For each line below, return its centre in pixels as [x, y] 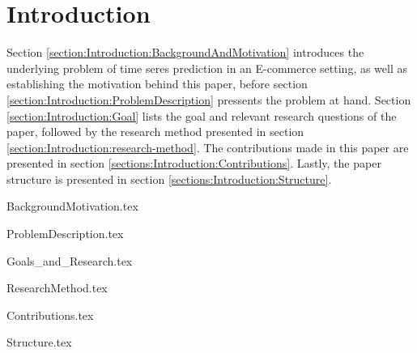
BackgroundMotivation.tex [72, 206]
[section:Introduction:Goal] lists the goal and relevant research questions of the [202, 115]
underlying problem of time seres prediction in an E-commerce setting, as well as [207, 68]
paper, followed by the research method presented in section [155, 132]
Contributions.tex [50, 315]
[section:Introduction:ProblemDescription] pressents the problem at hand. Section [209, 99]
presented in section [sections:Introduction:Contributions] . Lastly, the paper [194, 163]
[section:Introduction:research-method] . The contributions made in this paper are [208, 147]
